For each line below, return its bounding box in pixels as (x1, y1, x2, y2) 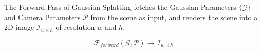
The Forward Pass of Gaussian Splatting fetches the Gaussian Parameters (4, 2, 236, 12)
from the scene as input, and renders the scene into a (90, 11, 258, 22)
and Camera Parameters (4, 11, 81, 22)
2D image (4, 22, 34, 32)
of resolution (55, 22, 95, 32)
